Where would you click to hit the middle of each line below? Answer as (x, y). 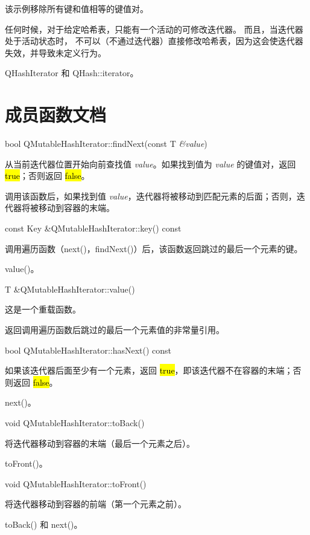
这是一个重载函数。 (43, 309)
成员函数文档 (56, 115)
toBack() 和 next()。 (44, 524)
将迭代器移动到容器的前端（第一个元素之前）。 (96, 504)
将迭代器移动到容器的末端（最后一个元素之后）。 (100, 443)
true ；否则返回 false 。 (47, 176)
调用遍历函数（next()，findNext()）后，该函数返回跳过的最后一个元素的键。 (154, 248)
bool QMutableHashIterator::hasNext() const (88, 350)
